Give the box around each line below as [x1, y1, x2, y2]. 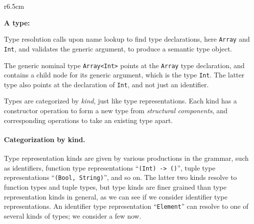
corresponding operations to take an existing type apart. [4, 115, 173, 125]
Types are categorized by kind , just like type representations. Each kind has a [4, 96, 237, 106]
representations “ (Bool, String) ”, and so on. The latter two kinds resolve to [4, 172, 237, 182]
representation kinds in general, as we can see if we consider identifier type [4, 191, 228, 201]
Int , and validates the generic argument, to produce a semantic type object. [4, 43, 232, 53]
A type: [4, 17, 30, 27]
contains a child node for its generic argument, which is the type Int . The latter [4, 70, 245, 80]
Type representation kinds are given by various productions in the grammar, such [4, 153, 249, 163]
